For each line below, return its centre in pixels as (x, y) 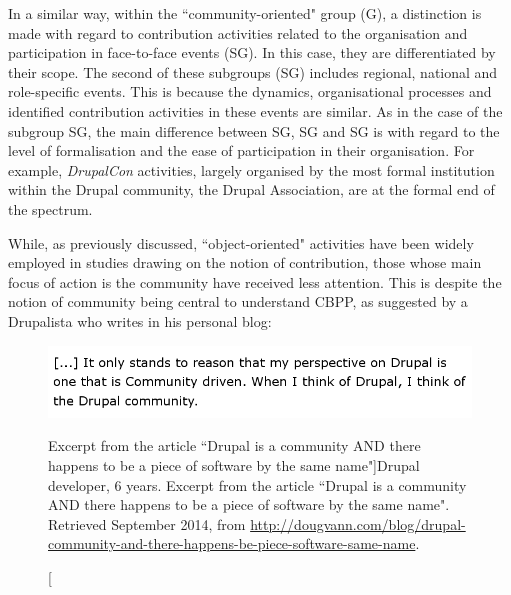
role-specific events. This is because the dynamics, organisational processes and (250, 91)
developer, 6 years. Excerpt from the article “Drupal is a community (257, 484)
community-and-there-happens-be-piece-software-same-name (232, 543)
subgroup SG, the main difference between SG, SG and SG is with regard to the (254, 130)
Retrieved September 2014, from (147, 523)
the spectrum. (50, 208)
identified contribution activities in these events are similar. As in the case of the (255, 110)
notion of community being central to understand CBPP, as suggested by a (238, 301)
